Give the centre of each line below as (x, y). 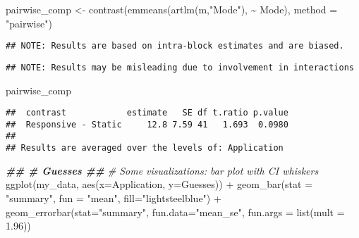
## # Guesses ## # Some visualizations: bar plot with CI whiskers (162, 170)
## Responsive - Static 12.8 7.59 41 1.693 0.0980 (147, 124)
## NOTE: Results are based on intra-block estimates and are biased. (175, 46)
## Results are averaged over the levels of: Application (145, 148)
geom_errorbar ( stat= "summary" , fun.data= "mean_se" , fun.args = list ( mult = (175, 212)
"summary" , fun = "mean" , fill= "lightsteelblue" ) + (114, 198)
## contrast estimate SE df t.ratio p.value (147, 113)
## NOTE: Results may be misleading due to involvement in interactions (180, 67)
